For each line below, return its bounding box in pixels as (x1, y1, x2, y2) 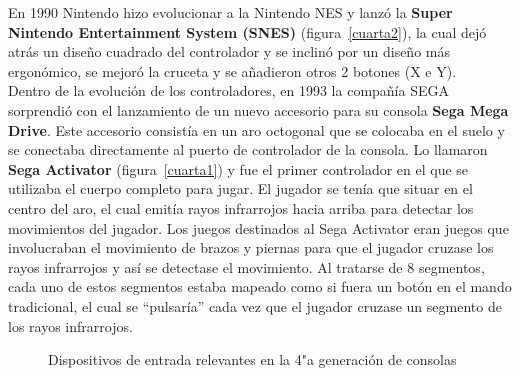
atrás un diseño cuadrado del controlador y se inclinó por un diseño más (8, 41, 450, 62)
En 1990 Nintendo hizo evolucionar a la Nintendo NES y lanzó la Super (8, 2, 453, 22)
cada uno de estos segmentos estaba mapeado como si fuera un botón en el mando (8, 276, 512, 297)
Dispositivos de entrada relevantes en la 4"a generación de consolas (48, 349, 457, 370)
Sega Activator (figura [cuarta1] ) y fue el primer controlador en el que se (8, 158, 469, 179)
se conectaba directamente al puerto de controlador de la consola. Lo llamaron (8, 139, 488, 160)
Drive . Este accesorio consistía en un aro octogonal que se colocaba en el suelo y (8, 119, 505, 140)
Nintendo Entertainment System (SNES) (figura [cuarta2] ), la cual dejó (8, 21, 487, 42)
